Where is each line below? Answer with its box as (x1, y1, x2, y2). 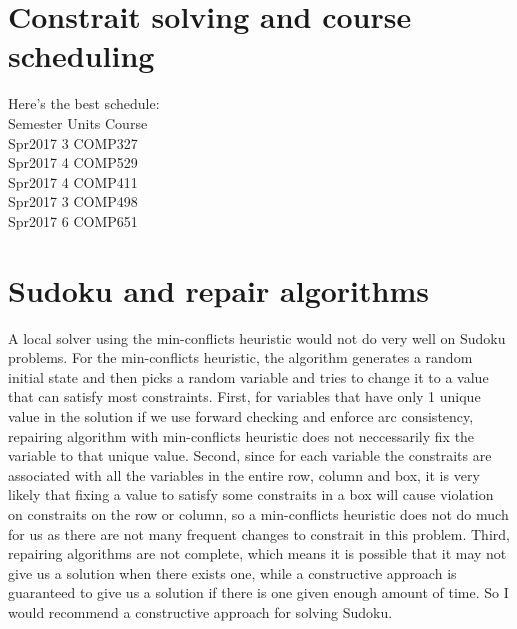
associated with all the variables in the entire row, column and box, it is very (8, 464, 480, 485)
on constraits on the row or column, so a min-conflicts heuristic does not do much (8, 503, 509, 524)
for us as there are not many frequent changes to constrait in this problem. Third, (8, 523, 510, 544)
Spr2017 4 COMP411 (8, 171, 138, 192)
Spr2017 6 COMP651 (8, 210, 138, 231)
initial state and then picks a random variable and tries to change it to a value (8, 366, 489, 387)
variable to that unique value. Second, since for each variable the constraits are (8, 445, 492, 466)
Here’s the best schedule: (8, 93, 160, 114)
